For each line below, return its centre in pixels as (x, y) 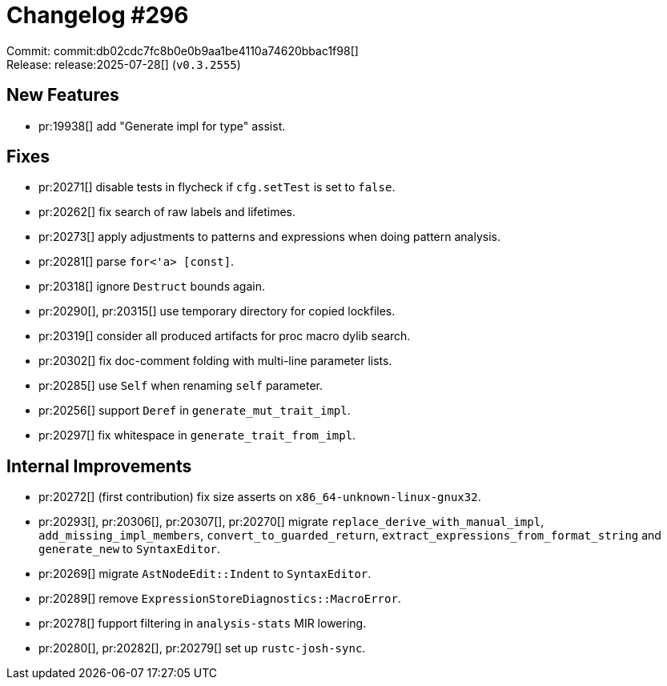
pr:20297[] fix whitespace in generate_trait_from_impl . (197, 435)
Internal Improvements (99, 466)
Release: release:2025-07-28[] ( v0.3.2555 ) (124, 64)
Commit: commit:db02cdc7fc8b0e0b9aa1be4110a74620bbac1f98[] (183, 50)
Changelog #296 (98, 15)
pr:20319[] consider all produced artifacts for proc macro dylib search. (225, 336)
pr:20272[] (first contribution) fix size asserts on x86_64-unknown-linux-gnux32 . (260, 497)
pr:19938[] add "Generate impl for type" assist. (162, 126)
